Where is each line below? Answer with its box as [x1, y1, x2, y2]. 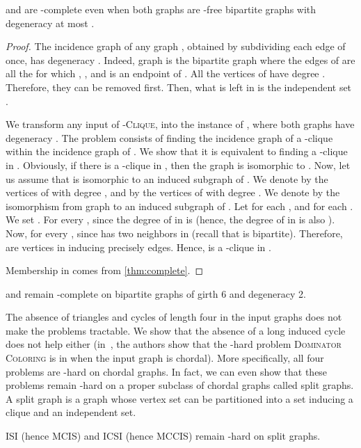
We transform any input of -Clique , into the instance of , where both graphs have [6, 117, 355, 131]
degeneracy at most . [6, 15, 95, 30]
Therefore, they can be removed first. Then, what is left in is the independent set [6, 79, 352, 94]
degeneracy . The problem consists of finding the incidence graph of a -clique [6, 130, 333, 145]
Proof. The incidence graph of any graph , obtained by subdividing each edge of [6, 39, 346, 54]
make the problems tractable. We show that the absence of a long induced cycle [6, 323, 346, 337]
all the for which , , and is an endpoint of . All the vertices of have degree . [6, 66, 326, 81]
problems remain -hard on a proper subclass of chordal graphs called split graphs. [6, 378, 354, 392]
